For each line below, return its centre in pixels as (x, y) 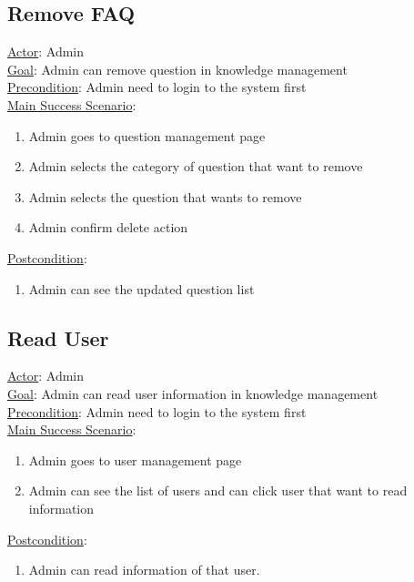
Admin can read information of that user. (144, 570)
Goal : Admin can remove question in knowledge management (177, 69)
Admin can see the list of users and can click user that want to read (218, 490)
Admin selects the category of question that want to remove (196, 166)
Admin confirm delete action (108, 227)
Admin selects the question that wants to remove (165, 196)
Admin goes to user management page (135, 459)
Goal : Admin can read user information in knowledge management (193, 393)
